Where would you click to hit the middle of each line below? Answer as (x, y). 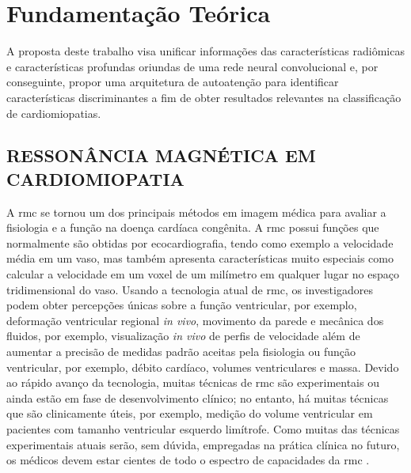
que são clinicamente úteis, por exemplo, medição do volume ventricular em (190, 413)
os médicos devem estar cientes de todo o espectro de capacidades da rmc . (188, 460)
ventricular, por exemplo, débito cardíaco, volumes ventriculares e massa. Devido (203, 367)
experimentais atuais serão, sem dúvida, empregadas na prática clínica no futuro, (203, 444)
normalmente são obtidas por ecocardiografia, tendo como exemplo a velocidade (200, 242)
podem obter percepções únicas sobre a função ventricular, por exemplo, (182, 305)
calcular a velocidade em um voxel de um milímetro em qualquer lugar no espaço (203, 274)
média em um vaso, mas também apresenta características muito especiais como (200, 258)
